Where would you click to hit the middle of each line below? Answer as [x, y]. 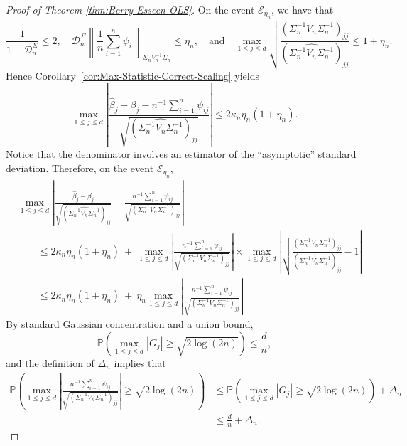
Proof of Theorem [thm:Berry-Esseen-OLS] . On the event [130, 9]
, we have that [303, 9]
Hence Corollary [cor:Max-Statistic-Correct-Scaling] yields [132, 75]
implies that [140, 362]
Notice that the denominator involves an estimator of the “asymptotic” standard [181, 154]
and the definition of [50, 362]
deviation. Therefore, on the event [80, 168]
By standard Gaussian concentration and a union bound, [130, 324]
